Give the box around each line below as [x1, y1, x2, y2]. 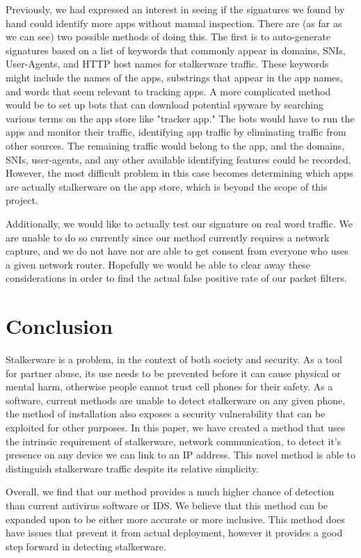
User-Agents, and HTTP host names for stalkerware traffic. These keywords [6, 56, 329, 71]
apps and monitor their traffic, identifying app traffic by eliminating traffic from [6, 125, 346, 139]
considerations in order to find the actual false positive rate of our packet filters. [6, 271, 347, 285]
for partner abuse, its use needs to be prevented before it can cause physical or [6, 365, 341, 380]
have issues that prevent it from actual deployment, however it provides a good [6, 525, 343, 540]
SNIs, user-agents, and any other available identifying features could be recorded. [6, 152, 351, 166]
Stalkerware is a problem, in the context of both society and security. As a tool [6, 352, 342, 366]
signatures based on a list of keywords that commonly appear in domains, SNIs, [6, 42, 346, 57]
